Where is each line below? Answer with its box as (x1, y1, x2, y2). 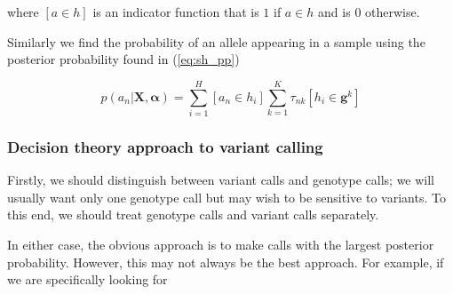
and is (318, 3, 351, 20)
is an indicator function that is (92, 3, 259, 20)
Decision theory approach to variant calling (7, 135, 323, 157)
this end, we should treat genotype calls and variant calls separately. (7, 205, 379, 224)
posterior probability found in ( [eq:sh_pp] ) (7, 50, 240, 68)
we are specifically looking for (7, 270, 168, 289)
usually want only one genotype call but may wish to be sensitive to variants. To (7, 187, 446, 206)
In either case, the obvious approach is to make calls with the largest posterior (7, 234, 434, 253)
